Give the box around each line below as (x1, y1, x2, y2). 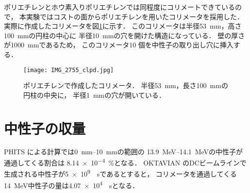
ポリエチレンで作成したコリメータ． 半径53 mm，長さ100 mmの (23, 80, 228, 90)
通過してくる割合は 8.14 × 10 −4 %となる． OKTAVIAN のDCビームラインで (4, 156, 247, 167)
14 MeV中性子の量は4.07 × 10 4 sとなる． (4, 178, 139, 190)
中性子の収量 (4, 118, 86, 138)
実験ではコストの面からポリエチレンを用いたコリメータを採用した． (26, 11, 244, 21)
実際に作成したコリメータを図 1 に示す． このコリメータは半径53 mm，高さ (4, 21, 242, 31)
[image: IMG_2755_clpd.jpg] (23, 66, 114, 74)
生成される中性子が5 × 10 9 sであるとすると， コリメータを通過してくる (4, 167, 237, 179)
